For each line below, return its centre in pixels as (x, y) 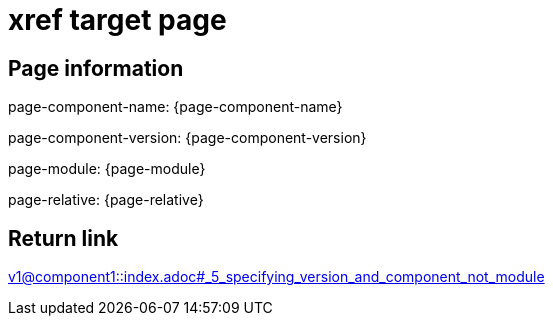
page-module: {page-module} (107, 169)
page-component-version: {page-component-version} (187, 138)
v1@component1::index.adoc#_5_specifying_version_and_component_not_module (276, 277)
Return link (63, 238)
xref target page (117, 20)
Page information (96, 68)
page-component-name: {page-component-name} (175, 107)
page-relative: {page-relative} (106, 200)
